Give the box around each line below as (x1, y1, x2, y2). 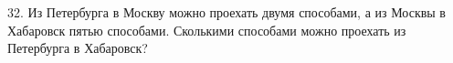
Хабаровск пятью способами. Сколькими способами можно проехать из (7, 20, 406, 39)
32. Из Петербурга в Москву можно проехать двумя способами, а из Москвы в (7, 3, 446, 21)
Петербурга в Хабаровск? (7, 38, 148, 58)
